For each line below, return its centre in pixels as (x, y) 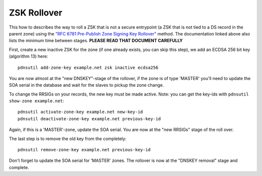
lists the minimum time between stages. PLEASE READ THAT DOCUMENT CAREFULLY (96, 41)
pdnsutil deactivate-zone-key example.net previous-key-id (89, 119)
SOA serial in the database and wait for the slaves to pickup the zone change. (87, 85)
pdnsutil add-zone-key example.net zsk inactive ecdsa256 (88, 67)
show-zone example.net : (37, 101)
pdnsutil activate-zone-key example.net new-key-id (80, 112)
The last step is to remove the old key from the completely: (68, 139)
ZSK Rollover (36, 13)
